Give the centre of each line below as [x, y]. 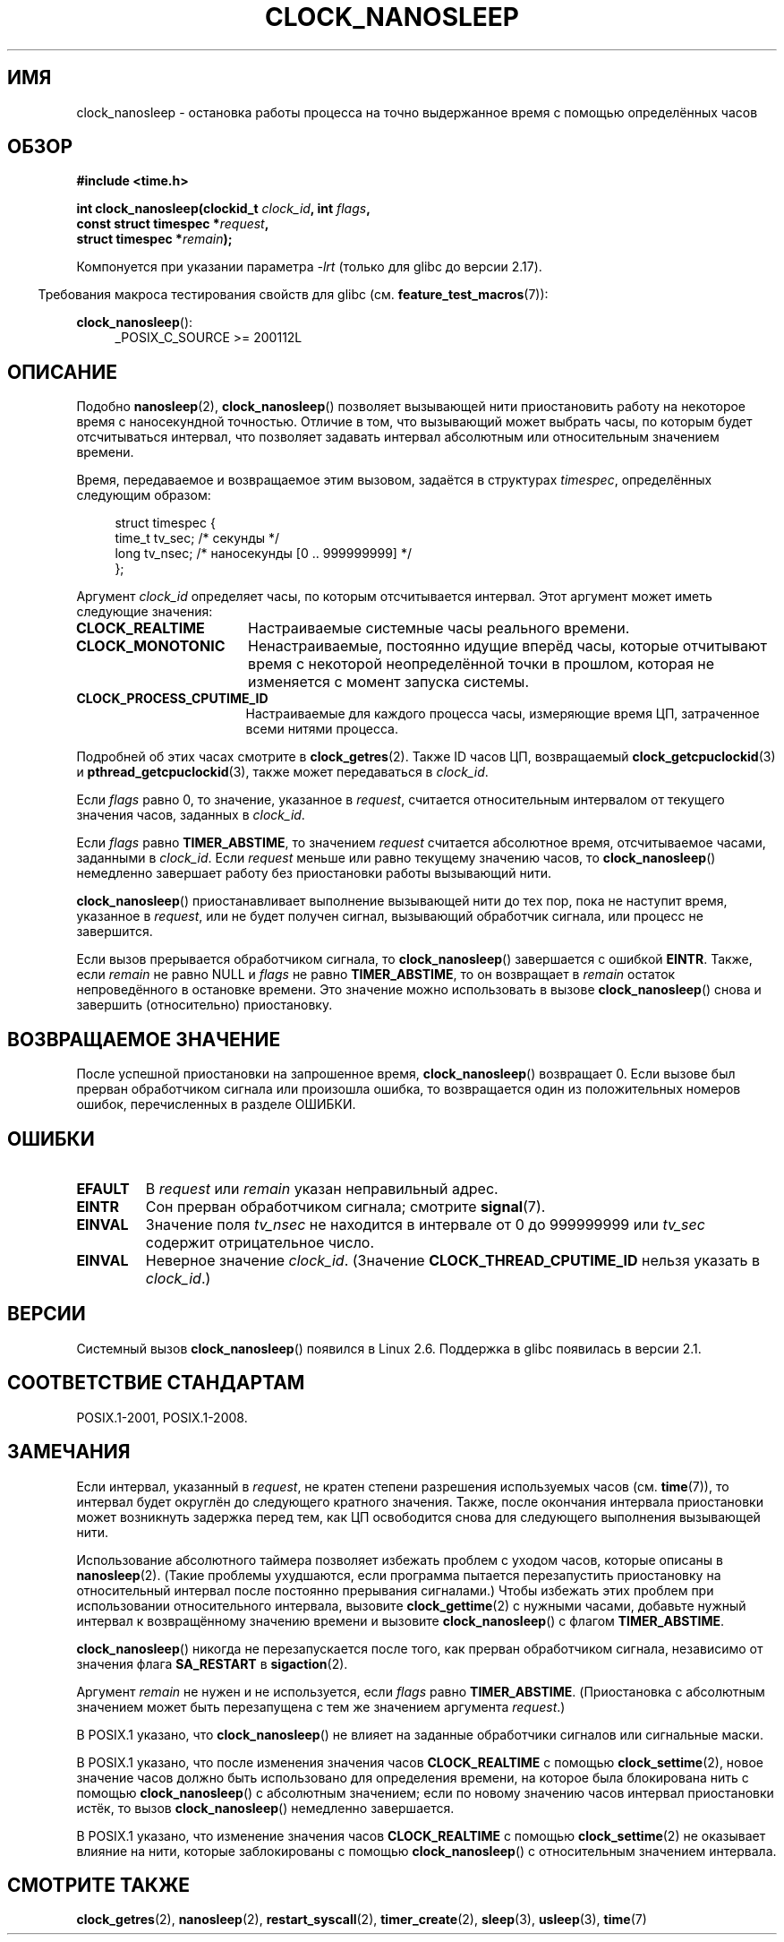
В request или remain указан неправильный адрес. [322, 1188]
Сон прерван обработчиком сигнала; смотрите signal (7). [345, 1206]
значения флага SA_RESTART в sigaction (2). [212, 1663]
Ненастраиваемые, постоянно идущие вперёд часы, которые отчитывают [507, 646]
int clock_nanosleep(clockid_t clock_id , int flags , [223, 209]
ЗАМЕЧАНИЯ [69, 1452]
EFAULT [103, 1188]
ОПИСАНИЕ [62, 372]
